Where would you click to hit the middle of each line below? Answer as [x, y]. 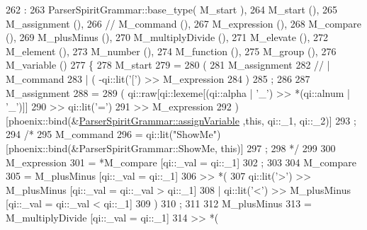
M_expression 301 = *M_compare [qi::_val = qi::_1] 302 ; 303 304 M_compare [181, 162]
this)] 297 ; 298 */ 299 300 [278, 148]
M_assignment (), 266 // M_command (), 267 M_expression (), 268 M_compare [184, 23]
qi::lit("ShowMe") [183, 134]
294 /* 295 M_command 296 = [74, 134]
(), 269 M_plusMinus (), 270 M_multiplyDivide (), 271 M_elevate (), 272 [167, 37]
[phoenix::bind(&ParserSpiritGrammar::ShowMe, [112, 148]
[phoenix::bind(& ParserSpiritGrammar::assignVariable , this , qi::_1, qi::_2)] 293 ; [181, 120]
